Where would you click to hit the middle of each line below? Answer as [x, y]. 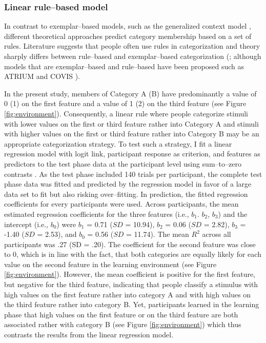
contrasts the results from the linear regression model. [89, 335]
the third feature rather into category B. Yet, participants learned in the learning [132, 304]
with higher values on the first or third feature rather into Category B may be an [132, 134]
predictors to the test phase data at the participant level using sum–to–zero [123, 163]
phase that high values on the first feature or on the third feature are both [121, 314]
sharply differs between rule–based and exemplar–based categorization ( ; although [133, 56]
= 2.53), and [57, 234]
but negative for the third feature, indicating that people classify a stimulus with [131, 284]
